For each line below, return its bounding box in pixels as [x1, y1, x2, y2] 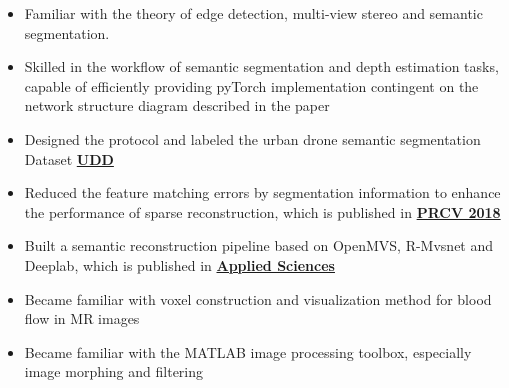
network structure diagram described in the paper [24, 95, 330, 116]
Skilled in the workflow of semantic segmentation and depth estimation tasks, [24, 56, 499, 77]
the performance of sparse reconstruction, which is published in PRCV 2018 [24, 201, 501, 222]
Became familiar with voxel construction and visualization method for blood [24, 288, 492, 309]
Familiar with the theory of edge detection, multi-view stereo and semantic [24, 3, 483, 23]
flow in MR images [24, 308, 140, 329]
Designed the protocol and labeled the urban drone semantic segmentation [24, 128, 481, 149]
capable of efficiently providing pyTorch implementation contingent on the [24, 75, 479, 96]
